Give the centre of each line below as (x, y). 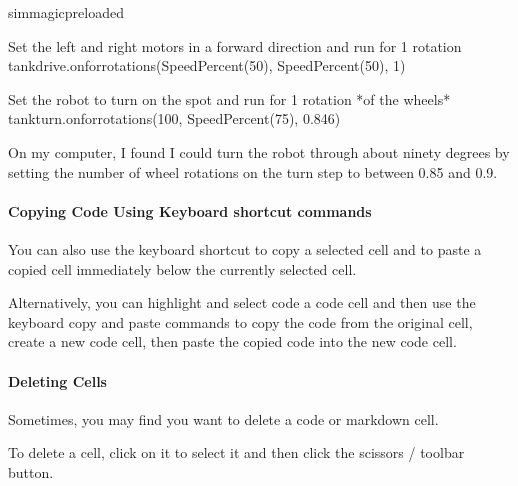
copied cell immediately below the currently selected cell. (182, 268)
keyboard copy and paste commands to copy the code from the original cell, (240, 321)
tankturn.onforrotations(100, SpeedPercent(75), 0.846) (174, 118)
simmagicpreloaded (66, 12)
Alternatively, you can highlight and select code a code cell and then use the (242, 302)
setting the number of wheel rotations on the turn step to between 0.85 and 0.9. (253, 171)
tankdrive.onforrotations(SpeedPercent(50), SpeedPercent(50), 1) (207, 65)
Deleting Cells (57, 380)
